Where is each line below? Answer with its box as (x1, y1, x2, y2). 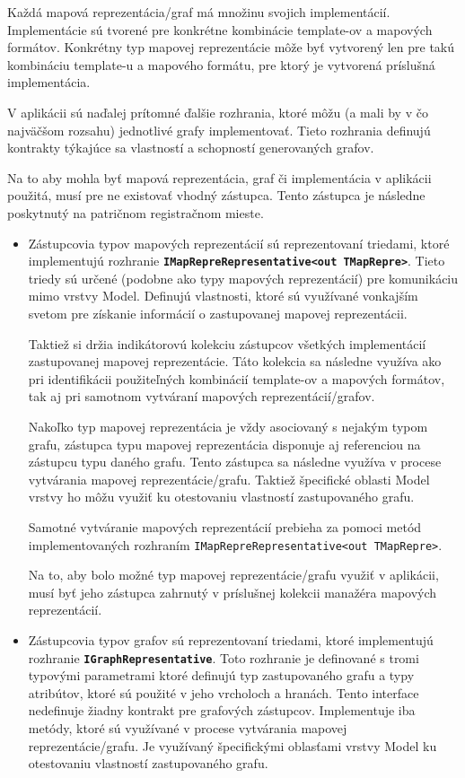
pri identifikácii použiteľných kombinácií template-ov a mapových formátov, (28, 369, 445, 388)
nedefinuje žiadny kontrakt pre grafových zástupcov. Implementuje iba (28, 701, 416, 720)
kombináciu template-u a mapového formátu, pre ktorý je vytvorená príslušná (7, 55, 435, 74)
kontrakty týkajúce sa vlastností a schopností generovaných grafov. (7, 138, 374, 157)
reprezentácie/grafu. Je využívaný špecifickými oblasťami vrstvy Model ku (28, 736, 437, 755)
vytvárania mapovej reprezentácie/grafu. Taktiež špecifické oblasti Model (28, 469, 430, 488)
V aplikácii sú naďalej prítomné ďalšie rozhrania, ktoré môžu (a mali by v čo (7, 102, 428, 121)
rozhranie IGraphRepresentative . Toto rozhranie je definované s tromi (28, 648, 419, 667)
